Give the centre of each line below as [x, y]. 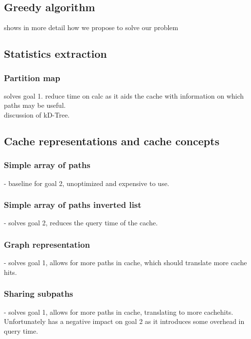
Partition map [32, 77]
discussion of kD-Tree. [37, 114]
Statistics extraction [55, 54]
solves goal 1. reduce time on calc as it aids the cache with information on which [124, 95]
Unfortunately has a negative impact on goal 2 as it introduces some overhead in [124, 321]
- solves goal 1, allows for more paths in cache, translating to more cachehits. [119, 312]
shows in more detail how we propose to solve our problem [91, 27]
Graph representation [47, 244]
